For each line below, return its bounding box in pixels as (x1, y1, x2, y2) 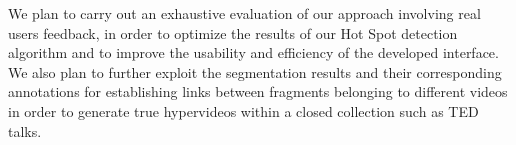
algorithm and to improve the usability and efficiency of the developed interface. (8, 42, 499, 63)
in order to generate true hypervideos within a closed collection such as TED (8, 100, 479, 121)
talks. (8, 120, 42, 141)
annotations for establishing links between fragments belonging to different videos (8, 81, 508, 102)
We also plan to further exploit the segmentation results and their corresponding (8, 61, 502, 82)
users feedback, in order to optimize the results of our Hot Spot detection (8, 22, 458, 43)
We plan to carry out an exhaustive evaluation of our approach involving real (8, 3, 481, 23)
